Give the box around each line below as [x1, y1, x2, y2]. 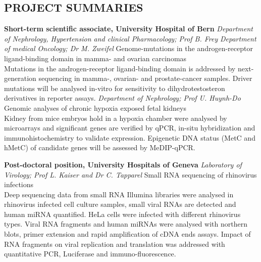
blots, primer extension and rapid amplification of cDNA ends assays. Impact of [4, 229, 251, 239]
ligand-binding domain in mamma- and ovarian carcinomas [4, 53, 187, 63]
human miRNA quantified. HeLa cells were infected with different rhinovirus [4, 208, 241, 219]
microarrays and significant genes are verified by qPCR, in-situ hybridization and [4, 122, 255, 133]
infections [4, 179, 34, 190]
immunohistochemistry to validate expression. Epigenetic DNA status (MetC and [4, 132, 255, 143]
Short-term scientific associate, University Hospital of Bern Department [4, 23, 253, 34]
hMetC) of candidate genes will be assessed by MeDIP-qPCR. [4, 142, 195, 153]
